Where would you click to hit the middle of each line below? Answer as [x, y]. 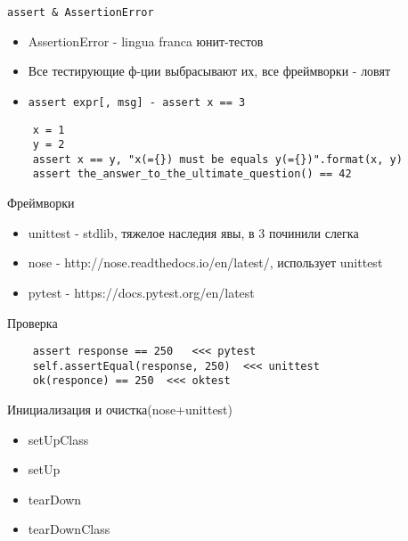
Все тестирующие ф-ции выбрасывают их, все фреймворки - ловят [209, 71]
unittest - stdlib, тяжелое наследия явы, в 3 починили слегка [193, 232]
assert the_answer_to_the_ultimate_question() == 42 [192, 174]
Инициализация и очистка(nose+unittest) [120, 410]
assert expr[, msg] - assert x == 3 [137, 102]
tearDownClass [69, 529]
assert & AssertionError [81, 12]
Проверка [33, 322]
